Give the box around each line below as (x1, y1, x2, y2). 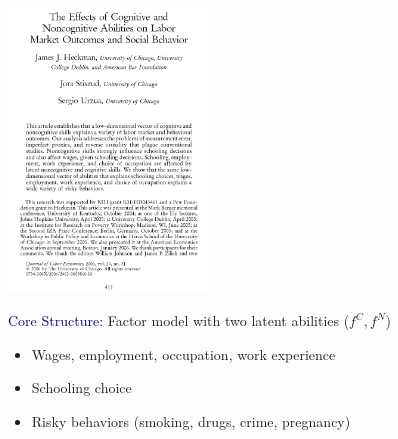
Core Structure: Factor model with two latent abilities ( (8, 310, 350, 331)
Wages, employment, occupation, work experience (31, 343, 336, 364)
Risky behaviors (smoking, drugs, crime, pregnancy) (31, 411, 351, 432)
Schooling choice (31, 377, 132, 398)
